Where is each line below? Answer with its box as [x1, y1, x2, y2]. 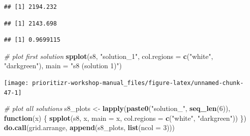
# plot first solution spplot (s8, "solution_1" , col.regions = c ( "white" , [4, 51, 213, 61]
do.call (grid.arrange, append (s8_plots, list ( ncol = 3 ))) [4, 122, 175, 133]
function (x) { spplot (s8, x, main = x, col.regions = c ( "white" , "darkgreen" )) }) [4, 112, 247, 123]
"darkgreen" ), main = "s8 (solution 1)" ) [4, 60, 122, 71]
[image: [4, 79, 29, 86]
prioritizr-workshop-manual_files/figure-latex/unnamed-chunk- [32, 79, 244, 86]
